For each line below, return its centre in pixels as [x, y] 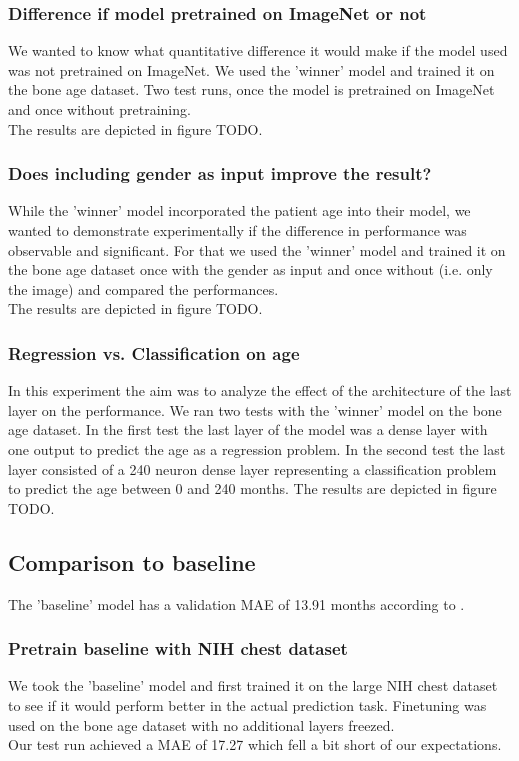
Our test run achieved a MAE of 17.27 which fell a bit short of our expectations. [255, 744]
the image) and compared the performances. [143, 288]
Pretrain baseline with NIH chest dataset [178, 648]
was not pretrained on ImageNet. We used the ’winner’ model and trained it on [251, 69]
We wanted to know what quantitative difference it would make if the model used [258, 50]
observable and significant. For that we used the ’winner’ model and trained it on [257, 249]
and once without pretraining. [99, 109]
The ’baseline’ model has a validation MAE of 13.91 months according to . [236, 603]
